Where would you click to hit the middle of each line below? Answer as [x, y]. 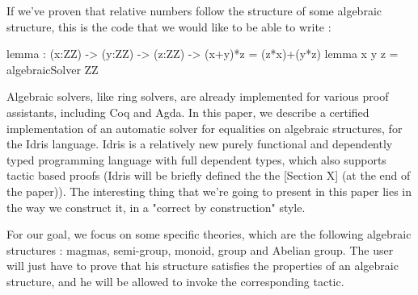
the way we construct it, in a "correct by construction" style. [156, 207]
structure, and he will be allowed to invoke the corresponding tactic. [175, 281]
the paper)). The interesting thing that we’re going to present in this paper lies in [209, 191]
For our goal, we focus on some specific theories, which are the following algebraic [209, 234]
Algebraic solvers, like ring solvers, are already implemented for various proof [198, 96]
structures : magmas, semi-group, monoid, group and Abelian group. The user [200, 249]
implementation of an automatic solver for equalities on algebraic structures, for [205, 128]
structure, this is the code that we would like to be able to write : [169, 26]
